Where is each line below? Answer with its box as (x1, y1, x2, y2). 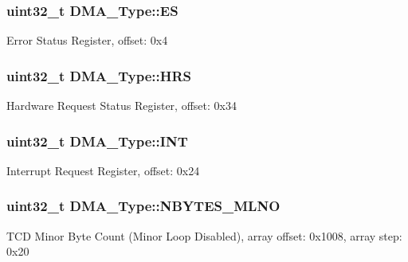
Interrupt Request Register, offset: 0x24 (6, 162, 200, 178)
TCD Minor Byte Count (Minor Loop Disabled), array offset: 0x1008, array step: (6, 227, 402, 244)
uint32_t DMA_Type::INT (6, 131, 188, 151)
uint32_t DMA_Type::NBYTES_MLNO (6, 196, 280, 216)
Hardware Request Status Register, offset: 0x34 (6, 97, 237, 114)
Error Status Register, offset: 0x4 (6, 32, 168, 49)
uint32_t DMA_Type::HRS (6, 65, 192, 85)
